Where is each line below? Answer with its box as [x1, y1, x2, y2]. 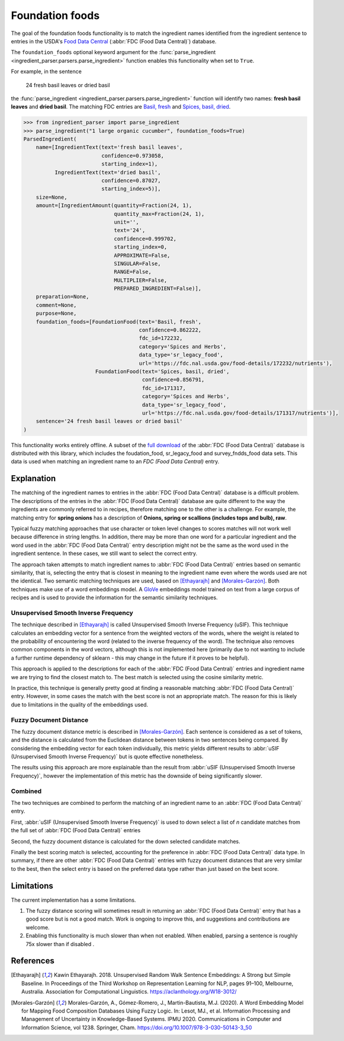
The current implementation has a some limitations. [11, 896, 136, 903]
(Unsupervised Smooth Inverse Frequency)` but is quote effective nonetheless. [11, 753, 204, 760]
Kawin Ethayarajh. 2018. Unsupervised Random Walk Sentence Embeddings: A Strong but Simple [54, 972, 291, 979]
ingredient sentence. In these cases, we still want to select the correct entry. [11, 550, 198, 557]
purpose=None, [36, 310, 77, 317]
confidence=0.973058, [101, 152, 164, 159]
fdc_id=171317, [142, 384, 186, 391]
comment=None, [36, 301, 77, 308]
